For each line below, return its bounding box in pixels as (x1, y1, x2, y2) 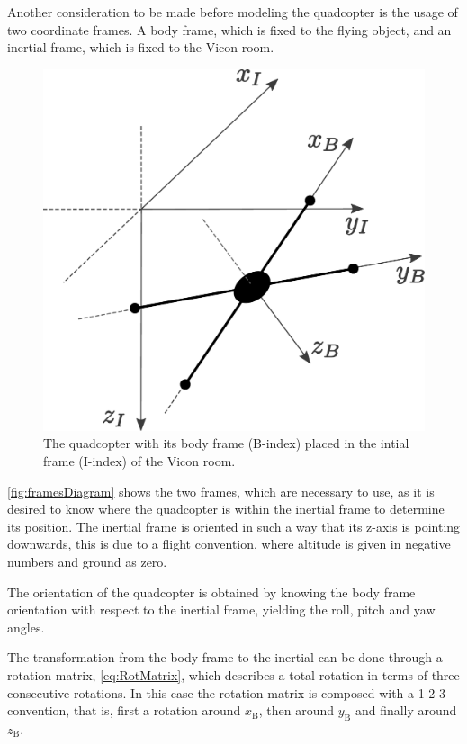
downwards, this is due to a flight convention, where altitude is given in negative (7, 534, 451, 553)
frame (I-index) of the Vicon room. (43, 452, 236, 471)
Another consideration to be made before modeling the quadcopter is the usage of (7, 3, 458, 21)
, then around (258, 701, 335, 720)
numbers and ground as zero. (7, 551, 167, 570)
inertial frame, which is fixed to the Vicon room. (7, 38, 274, 57)
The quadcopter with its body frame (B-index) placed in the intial (43, 434, 409, 453)
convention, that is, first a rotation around (7, 701, 241, 720)
